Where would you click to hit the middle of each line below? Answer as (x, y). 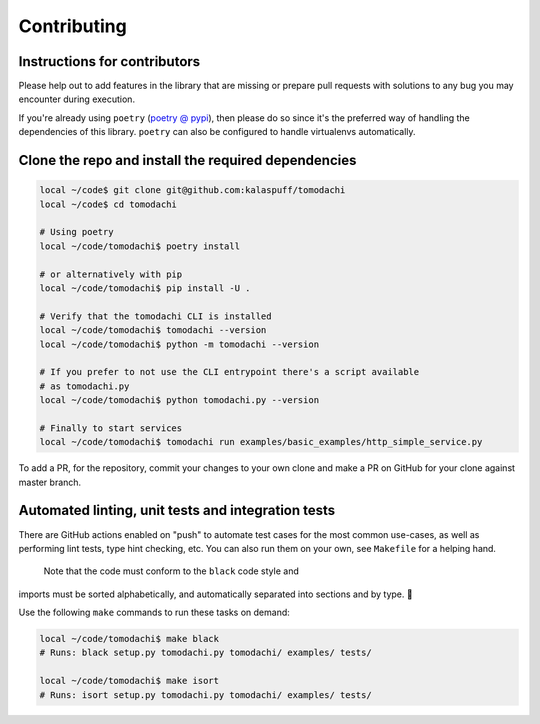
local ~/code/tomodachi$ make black (129, 639)
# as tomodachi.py (84, 386)
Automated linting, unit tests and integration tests (177, 510)
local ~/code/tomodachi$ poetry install (139, 246)
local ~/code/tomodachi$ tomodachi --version (153, 330)
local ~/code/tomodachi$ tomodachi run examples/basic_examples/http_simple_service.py (261, 442)
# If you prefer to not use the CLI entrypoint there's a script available (229, 372)
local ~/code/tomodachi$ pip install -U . (145, 288)
